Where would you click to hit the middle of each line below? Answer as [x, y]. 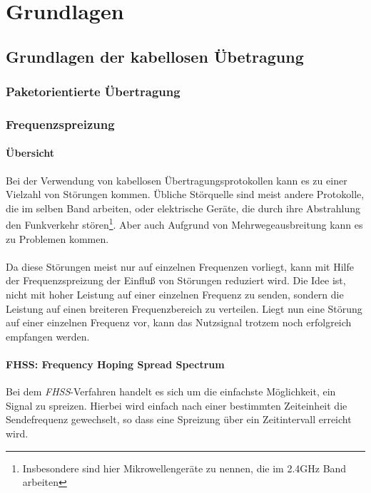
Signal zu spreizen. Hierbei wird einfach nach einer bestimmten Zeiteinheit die [177, 405]
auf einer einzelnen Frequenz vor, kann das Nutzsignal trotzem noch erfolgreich [179, 322]
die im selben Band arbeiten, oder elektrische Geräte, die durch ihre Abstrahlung [183, 208]
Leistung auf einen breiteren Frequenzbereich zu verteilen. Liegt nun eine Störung [184, 308]
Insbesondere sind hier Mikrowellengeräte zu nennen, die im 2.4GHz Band [184, 468]
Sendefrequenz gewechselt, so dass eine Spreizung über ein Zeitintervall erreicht [179, 419]
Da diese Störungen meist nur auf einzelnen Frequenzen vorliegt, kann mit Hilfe [180, 266]
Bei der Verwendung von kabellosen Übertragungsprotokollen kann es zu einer [177, 180]
